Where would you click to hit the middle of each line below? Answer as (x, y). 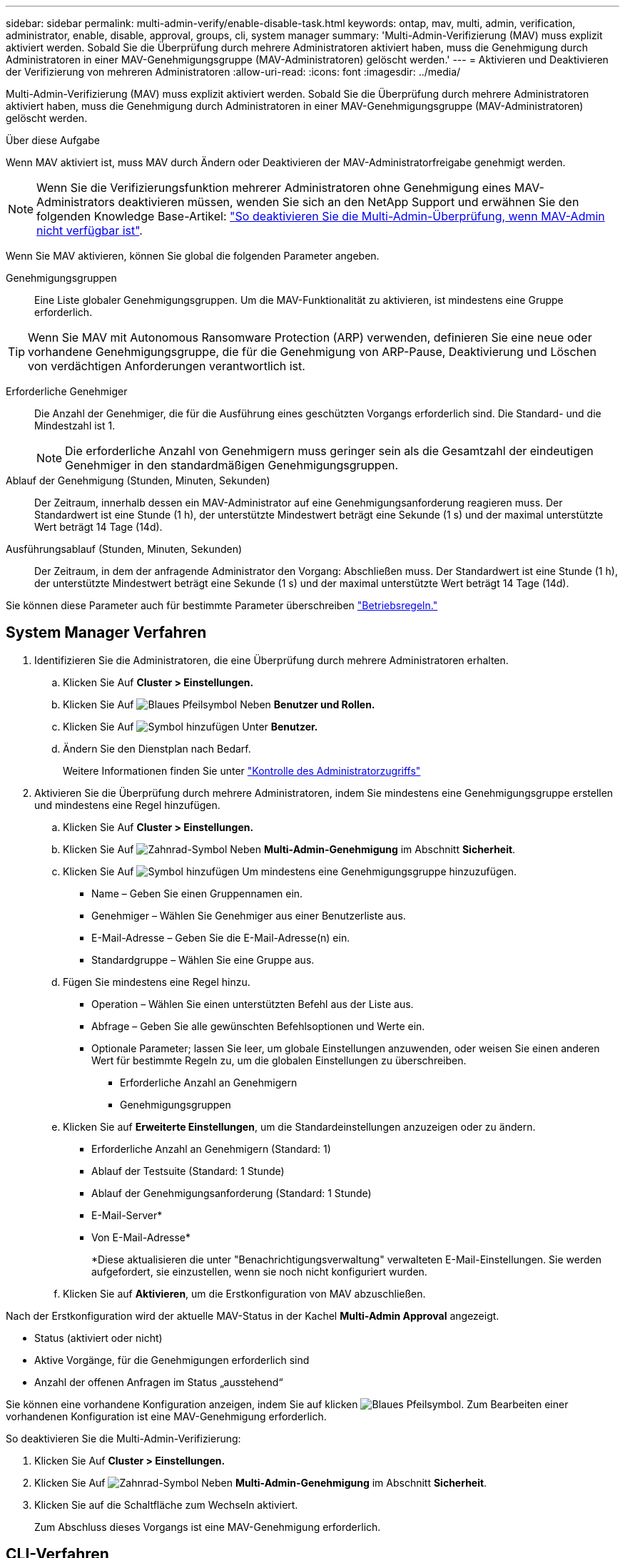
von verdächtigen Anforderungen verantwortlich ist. (167, 366)
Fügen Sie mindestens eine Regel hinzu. (157, 982)
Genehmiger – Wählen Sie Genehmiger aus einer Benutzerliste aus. (249, 915)
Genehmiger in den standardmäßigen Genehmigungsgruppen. (232, 465)
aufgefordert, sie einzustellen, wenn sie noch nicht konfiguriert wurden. (259, 1271)
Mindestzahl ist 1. (75, 426)
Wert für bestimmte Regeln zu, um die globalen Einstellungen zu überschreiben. (279, 1060)
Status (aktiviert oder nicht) (98, 1338)
